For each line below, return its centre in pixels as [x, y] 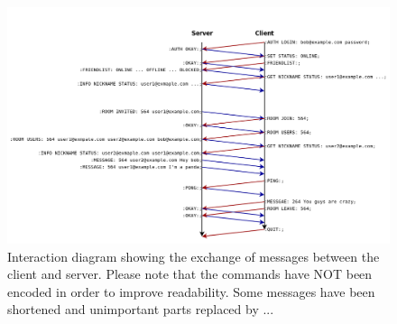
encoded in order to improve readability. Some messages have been [191, 291]
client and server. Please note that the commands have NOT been [190, 274]
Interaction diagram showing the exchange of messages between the [194, 256]
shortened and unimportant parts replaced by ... [141, 309]
